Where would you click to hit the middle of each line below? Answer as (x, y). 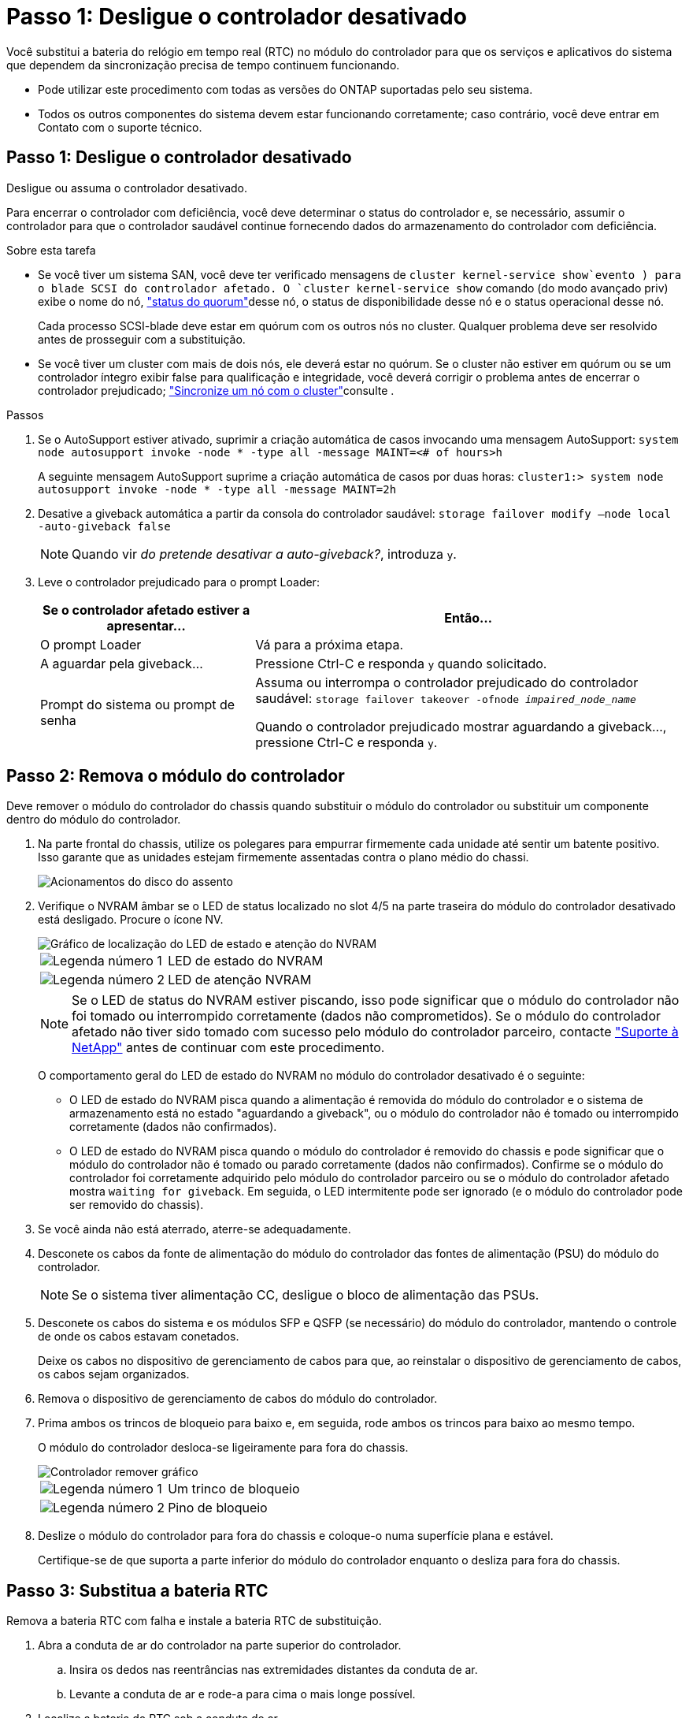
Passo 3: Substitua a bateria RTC (137, 1590)
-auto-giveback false (104, 526)
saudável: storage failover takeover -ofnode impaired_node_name (446, 698)
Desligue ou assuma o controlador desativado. (127, 188)
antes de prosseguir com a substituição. (142, 339)
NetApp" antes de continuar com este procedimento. (228, 1048)
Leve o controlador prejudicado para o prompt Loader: (179, 582)
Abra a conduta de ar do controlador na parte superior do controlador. (220, 1645)
